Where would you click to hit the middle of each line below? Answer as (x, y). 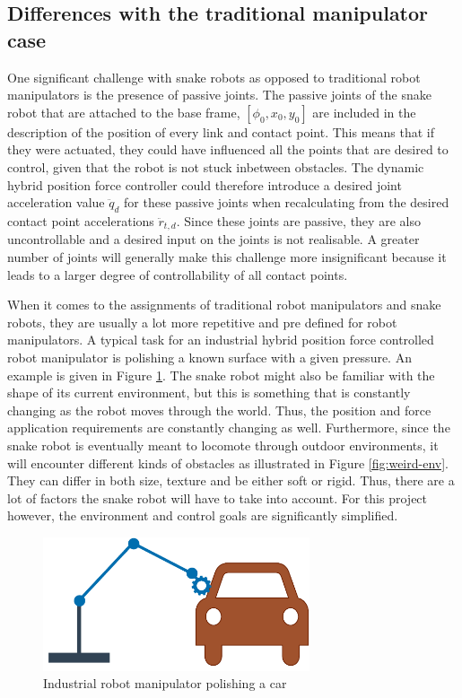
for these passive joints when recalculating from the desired (287, 202)
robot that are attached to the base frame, (124, 112)
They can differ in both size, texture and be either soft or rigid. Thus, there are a (231, 480)
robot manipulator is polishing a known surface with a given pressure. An (209, 357)
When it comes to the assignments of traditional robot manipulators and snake (224, 305)
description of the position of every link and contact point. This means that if (221, 131)
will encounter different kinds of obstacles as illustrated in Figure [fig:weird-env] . (228, 462)
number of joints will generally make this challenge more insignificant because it (227, 257)
